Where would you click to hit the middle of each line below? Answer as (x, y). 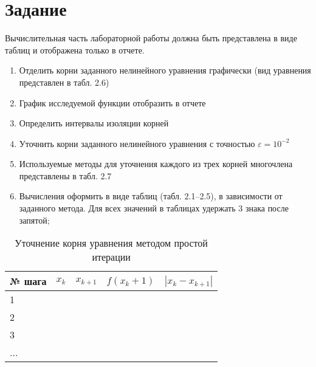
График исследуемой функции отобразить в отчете (112, 102)
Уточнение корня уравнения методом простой (111, 243)
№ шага (28, 281)
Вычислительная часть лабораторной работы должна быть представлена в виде (151, 38)
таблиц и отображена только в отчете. (75, 50)
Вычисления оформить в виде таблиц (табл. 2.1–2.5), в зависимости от (151, 196)
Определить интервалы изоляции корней (94, 123)
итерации (111, 257)
